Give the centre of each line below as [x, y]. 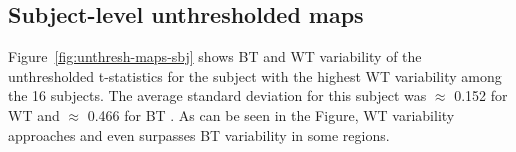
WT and [34, 114]
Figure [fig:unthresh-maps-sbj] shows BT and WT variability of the [215, 56]
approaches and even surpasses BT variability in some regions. [199, 134]
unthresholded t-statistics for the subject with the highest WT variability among [255, 75]
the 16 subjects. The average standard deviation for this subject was [217, 95]
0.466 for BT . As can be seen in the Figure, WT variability [271, 114]
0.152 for [481, 95]
